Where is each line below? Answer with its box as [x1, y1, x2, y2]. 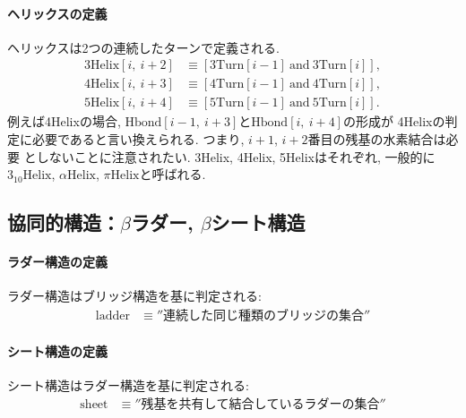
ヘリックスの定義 [7, 4, 108, 22]
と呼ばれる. [139, 165, 206, 183]
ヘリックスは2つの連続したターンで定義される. [7, 38, 280, 56]
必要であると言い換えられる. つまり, [31, 130, 245, 149]
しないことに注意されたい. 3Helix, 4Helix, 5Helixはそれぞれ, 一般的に [36, 147, 436, 166]
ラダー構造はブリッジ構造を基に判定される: [7, 286, 262, 305]
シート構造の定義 [7, 341, 108, 360]
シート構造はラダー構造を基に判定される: [7, 375, 249, 394]
